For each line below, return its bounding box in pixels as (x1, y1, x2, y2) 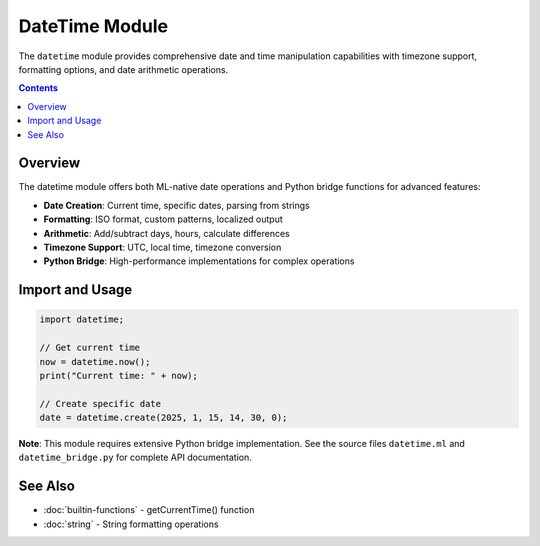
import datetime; (39, 314, 125, 325)
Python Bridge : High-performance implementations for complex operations (43, 255, 355, 267)
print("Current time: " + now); (39, 370, 199, 381)
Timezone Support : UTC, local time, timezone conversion (43, 241, 282, 253)
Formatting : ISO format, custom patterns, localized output (43, 213, 284, 225)
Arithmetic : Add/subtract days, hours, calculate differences (43, 227, 290, 239)
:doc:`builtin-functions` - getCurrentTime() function (43, 504, 255, 516)
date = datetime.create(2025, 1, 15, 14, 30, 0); (39, 412, 288, 424)
